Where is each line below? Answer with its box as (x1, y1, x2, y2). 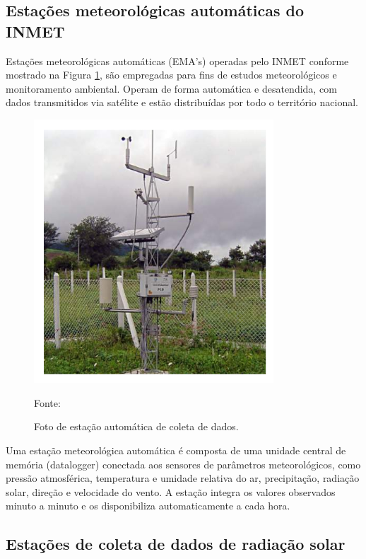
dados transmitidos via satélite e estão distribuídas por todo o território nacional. (6, 95, 358, 110)
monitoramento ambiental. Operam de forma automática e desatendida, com (6, 81, 337, 96)
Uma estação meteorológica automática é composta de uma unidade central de (6, 443, 346, 458)
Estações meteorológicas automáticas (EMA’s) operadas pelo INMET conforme (6, 53, 349, 68)
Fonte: (34, 395, 61, 410)
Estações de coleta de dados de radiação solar (6, 533, 346, 555)
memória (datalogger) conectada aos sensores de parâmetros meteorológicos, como (6, 456, 361, 471)
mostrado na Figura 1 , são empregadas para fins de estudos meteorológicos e (6, 67, 337, 82)
